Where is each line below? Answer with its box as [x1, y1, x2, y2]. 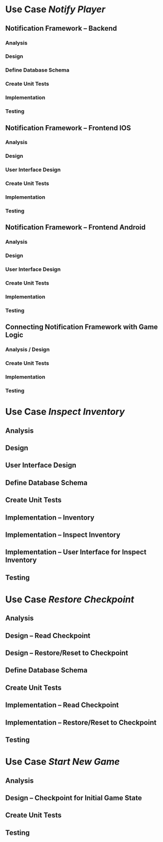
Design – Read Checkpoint [5, 631, 91, 640]
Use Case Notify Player [5, 4, 106, 15]
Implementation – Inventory [5, 513, 95, 522]
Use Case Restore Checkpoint [5, 594, 134, 605]
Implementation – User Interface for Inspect [5, 548, 147, 556]
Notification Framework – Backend [5, 24, 117, 33]
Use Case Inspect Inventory [5, 406, 125, 417]
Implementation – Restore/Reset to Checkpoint [5, 718, 157, 727]
